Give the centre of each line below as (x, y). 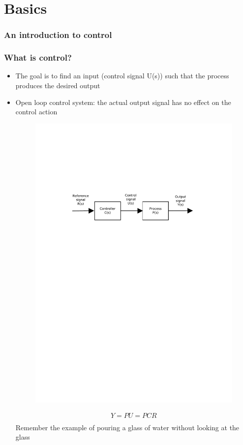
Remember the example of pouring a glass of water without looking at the (127, 427)
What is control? (38, 57)
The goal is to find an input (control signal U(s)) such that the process (122, 76)
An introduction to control (58, 35)
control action (36, 112)
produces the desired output (58, 86)
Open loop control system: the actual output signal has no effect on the (123, 102)
